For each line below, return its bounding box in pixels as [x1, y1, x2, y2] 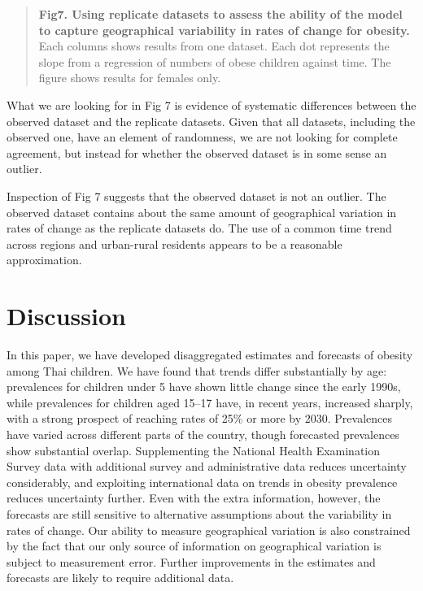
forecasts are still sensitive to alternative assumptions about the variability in [7, 505, 392, 522]
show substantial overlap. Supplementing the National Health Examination [7, 441, 381, 458]
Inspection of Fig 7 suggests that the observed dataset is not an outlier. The [7, 187, 386, 204]
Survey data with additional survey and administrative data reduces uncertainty [7, 458, 407, 475]
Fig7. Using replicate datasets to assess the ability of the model [38, 6, 403, 22]
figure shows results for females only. [38, 69, 221, 86]
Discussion [7, 299, 126, 332]
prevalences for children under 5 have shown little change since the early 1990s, [7, 378, 401, 395]
